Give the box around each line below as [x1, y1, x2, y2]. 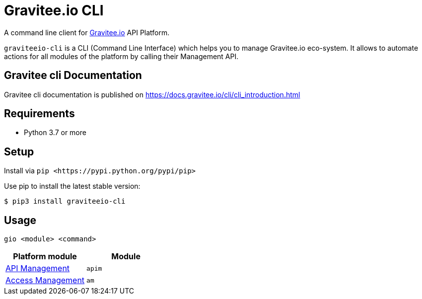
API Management [5, 263, 70, 274]
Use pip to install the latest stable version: [4, 182, 141, 191]
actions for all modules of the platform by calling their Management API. [4, 52, 239, 61]
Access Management [5, 275, 85, 286]
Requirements [4, 107, 75, 120]
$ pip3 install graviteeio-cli [4, 197, 126, 206]
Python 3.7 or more [24, 128, 86, 137]
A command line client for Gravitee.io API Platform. [4, 28, 170, 37]
